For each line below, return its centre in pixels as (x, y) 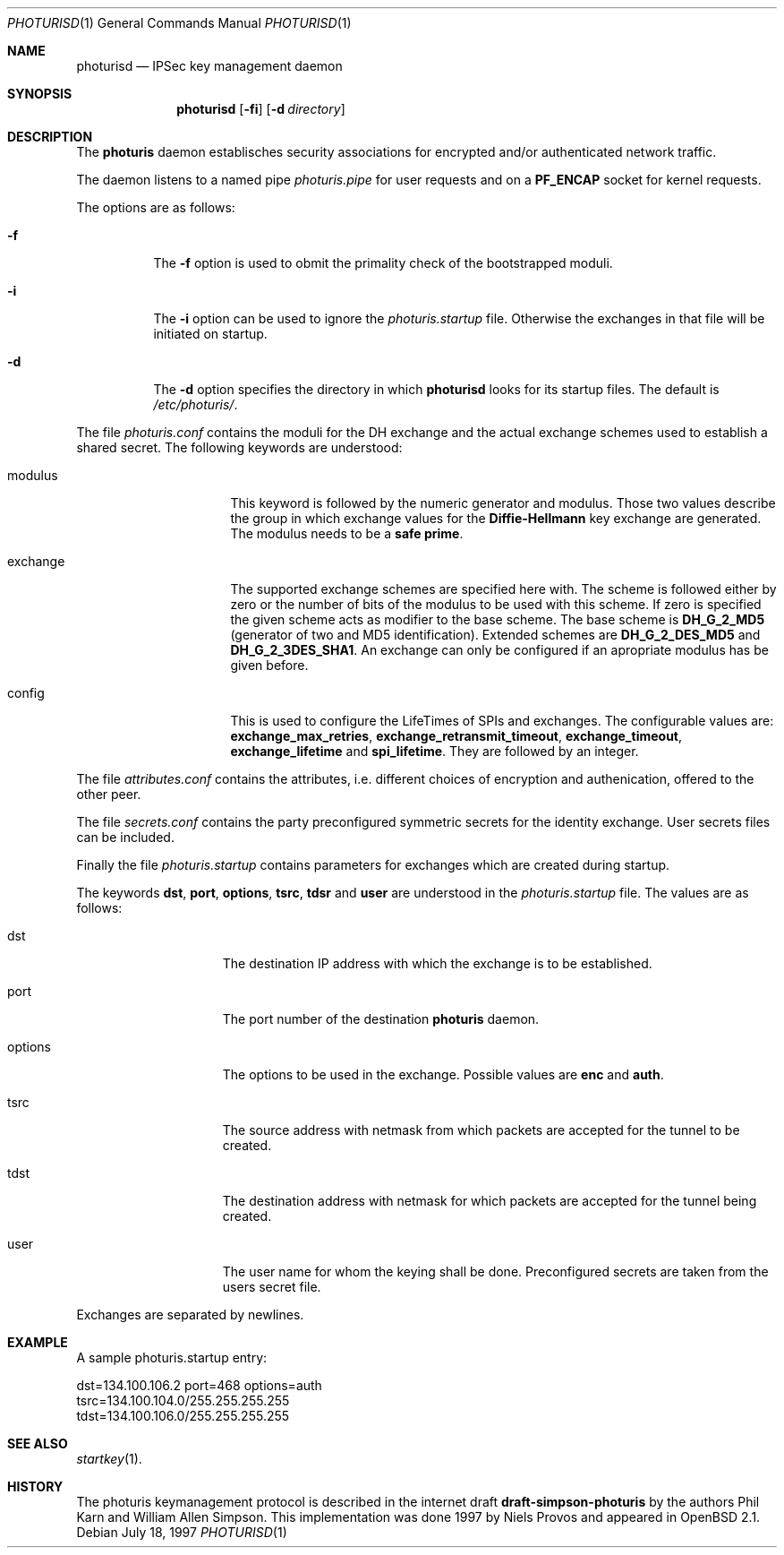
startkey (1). (109, 1459)
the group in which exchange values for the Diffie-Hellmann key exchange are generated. (496, 518)
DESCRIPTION (50, 137)
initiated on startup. (210, 334)
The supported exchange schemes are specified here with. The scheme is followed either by (503, 589)
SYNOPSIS (40, 94)
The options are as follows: (156, 207)
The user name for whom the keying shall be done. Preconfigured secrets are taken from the (495, 1271)
